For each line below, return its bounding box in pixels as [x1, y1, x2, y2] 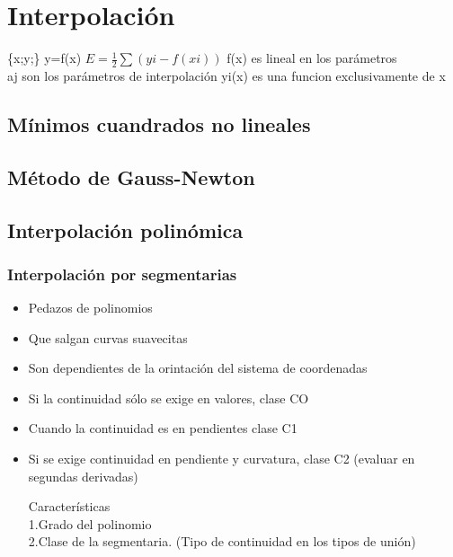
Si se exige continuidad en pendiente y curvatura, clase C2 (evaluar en [28, 449, 415, 468]
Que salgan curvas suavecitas [28, 328, 188, 347]
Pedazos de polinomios [28, 298, 153, 317]
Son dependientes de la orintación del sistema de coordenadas [28, 358, 368, 377]
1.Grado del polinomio [28, 514, 152, 533]
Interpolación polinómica [7, 216, 244, 243]
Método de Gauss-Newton [7, 163, 255, 190]
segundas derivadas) [28, 466, 138, 485]
